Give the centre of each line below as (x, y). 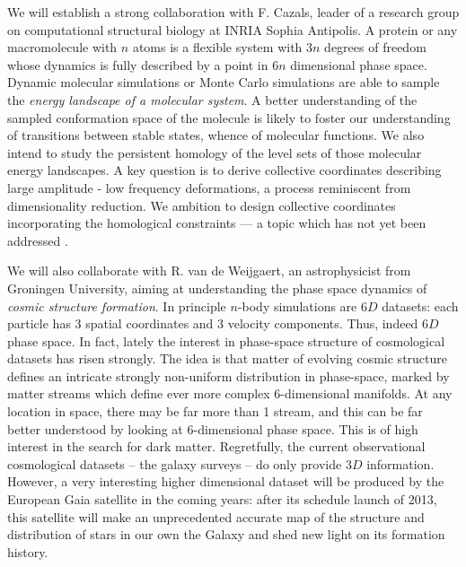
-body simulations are (297, 305)
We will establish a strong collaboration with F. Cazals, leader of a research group (233, 12)
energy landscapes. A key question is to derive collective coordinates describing (224, 170)
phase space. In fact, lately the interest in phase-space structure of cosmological (226, 340)
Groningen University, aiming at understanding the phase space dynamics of (217, 288)
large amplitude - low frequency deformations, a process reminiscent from (209, 187)
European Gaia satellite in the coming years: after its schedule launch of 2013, (222, 499)
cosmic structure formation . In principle (117, 305)
